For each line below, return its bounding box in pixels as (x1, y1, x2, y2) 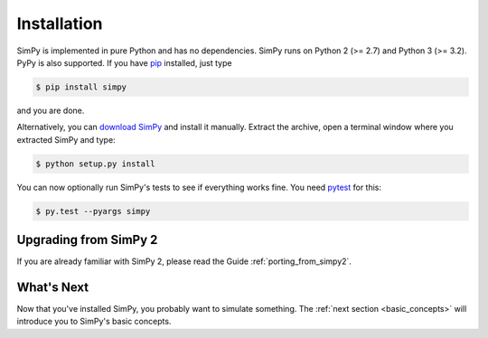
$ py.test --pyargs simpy (35, 206, 151, 216)
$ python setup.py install (35, 158, 155, 169)
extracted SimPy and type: (16, 134, 117, 145)
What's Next (16, 279, 89, 295)
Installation (16, 14, 103, 33)
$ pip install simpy (35, 81, 127, 92)
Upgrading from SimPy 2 (16, 232, 158, 248)
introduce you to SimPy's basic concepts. (16, 316, 172, 327)
